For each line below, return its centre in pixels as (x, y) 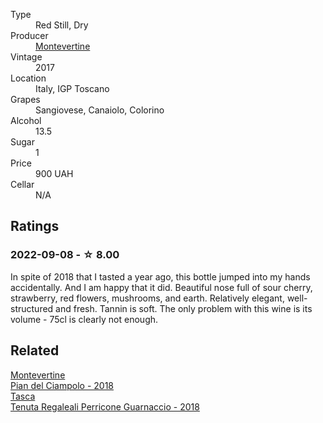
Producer (29, 35)
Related (35, 350)
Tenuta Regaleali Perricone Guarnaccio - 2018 (105, 406)
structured (32, 308)
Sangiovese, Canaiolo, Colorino (100, 110)
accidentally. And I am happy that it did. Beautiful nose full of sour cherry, (161, 287)
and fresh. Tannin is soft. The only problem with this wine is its (184, 308)
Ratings (35, 226)
